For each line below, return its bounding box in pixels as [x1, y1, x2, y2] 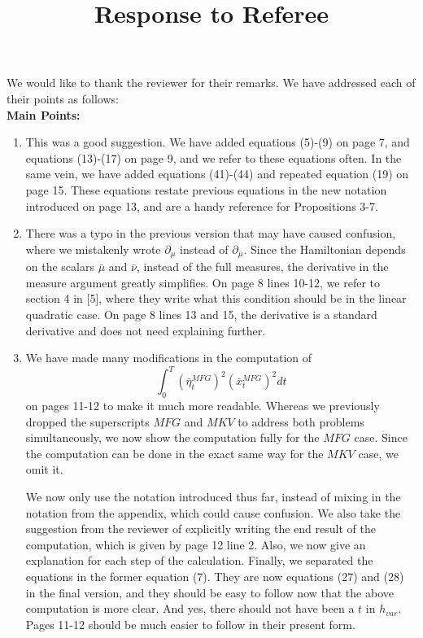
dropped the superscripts [25, 413, 150, 430]
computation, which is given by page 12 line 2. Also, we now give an [25, 535, 366, 553]
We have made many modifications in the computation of [25, 349, 312, 366]
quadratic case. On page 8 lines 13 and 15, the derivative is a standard [25, 305, 377, 322]
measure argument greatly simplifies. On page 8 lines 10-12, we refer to [25, 273, 381, 291]
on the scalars [25, 258, 94, 275]
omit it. [25, 461, 63, 478]
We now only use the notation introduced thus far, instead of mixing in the [25, 488, 401, 505]
